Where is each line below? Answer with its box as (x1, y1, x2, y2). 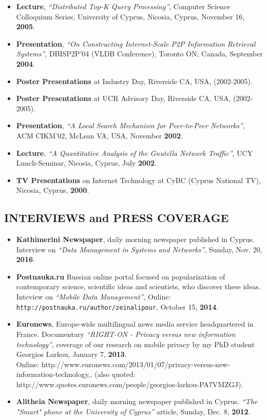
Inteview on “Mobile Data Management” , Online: (16, 291, 171, 302)
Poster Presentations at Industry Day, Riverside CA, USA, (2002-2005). (16, 75, 253, 86)
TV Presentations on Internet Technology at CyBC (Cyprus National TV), (16, 174, 261, 185)
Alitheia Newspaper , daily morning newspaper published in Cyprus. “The (16, 396, 258, 407)
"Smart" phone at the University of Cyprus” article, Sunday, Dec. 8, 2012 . (16, 406, 251, 417)
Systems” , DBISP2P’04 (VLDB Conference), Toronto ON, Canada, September (16, 48, 263, 59)
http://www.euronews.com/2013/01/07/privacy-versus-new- (41, 358, 230, 369)
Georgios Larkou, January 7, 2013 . (16, 349, 127, 359)
